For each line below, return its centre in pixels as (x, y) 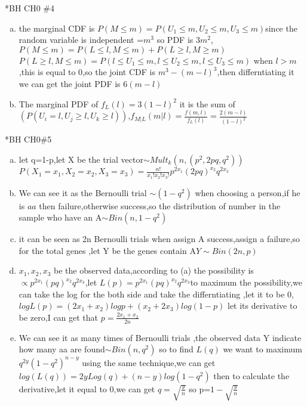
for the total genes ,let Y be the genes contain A (107, 250)
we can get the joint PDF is (70, 83)
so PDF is (175, 40)
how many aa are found (62, 349)
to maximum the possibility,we (246, 282)
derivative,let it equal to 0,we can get (87, 388)
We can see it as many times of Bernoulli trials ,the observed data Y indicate (160, 337)
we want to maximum (263, 349)
